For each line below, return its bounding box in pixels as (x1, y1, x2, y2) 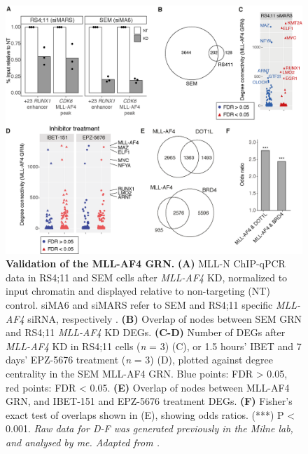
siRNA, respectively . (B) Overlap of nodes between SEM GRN (27, 311, 302, 326)
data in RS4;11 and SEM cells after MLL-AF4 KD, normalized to (6, 269, 288, 284)
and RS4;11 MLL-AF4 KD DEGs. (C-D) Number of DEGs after (6, 325, 286, 340)
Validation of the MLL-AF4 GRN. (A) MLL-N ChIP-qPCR (6, 256, 286, 271)
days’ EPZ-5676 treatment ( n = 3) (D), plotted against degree (6, 352, 274, 367)
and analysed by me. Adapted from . (6, 434, 160, 449)
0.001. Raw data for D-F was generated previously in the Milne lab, (6, 421, 293, 436)
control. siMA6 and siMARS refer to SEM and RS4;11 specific (6, 297, 273, 312)
